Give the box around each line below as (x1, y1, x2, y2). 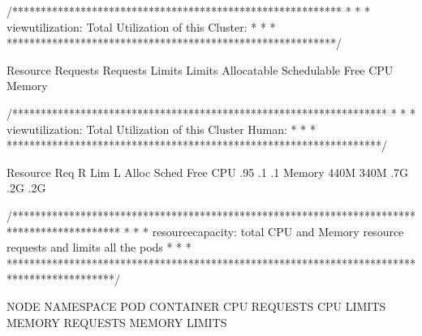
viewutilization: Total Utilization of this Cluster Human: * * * (6, 120, 316, 137)
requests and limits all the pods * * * (6, 239, 192, 256)
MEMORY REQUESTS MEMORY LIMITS (6, 313, 227, 330)
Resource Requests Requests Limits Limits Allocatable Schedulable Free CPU (6, 61, 394, 78)
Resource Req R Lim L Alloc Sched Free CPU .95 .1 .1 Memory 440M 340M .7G (6, 163, 409, 180)
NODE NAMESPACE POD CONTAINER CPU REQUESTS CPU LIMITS (6, 297, 386, 314)
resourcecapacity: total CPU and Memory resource (152, 222, 404, 239)
